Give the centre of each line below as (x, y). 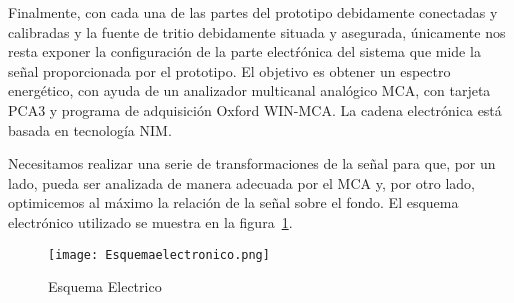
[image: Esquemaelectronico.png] (159, 254)
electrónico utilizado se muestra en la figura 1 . (150, 221)
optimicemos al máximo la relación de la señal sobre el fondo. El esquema (233, 202)
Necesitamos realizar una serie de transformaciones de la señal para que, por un (252, 163)
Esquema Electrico (105, 286)
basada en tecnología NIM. (90, 129)
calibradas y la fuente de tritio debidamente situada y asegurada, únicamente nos (257, 31)
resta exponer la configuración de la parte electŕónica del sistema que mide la (244, 51)
